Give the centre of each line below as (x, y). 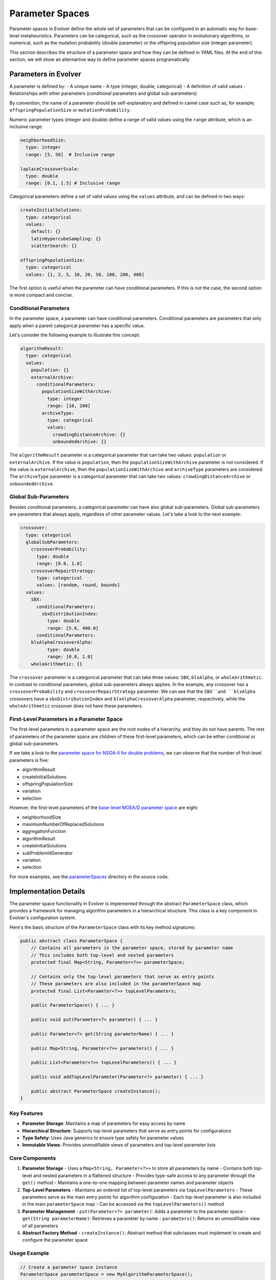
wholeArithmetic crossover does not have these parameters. (76, 706)
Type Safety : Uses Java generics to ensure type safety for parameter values (103, 1138)
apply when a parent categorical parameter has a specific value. (77, 326)
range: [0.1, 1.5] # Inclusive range (73, 183)
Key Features (26, 1113)
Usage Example (29, 1253)
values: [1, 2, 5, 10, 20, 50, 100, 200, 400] (85, 274)
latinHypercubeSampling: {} (66, 239)
